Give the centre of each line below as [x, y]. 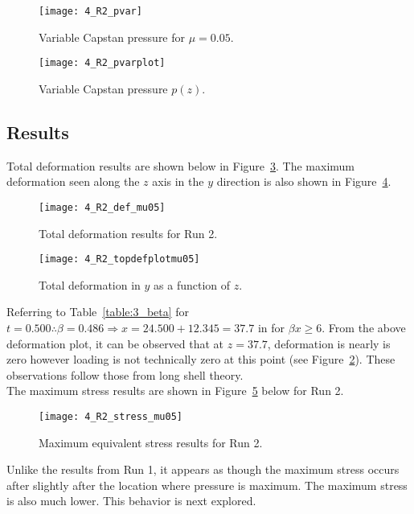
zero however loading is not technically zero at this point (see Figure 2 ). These [201, 359]
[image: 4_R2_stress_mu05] [111, 416]
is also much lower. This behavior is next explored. [131, 501]
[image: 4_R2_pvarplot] [102, 63]
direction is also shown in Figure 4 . [304, 181]
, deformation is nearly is [329, 343]
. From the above [364, 327]
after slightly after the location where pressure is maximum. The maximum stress [207, 485]
